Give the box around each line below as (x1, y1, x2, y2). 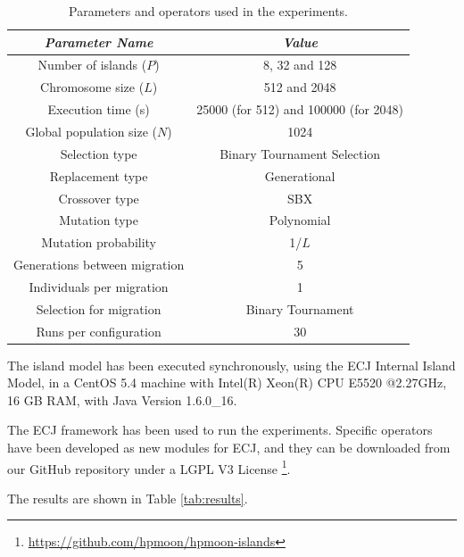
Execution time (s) (47, 100, 150, 119)
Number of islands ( (37, 55, 147, 74)
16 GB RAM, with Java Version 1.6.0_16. (7, 390, 237, 409)
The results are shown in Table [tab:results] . (7, 488, 248, 507)
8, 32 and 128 (262, 55, 337, 74)
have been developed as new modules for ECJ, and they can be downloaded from (7, 438, 451, 457)
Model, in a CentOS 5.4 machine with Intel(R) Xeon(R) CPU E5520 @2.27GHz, (7, 373, 447, 392)
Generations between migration (13, 255, 185, 274)
